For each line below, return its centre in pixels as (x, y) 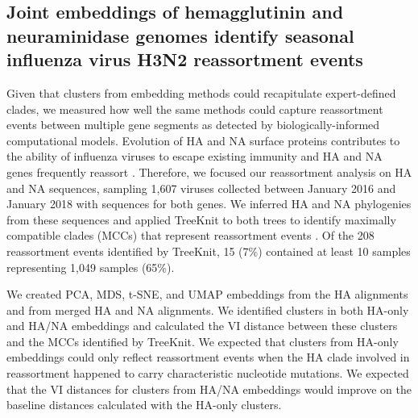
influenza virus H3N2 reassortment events (185, 59)
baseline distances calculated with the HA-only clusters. (144, 405)
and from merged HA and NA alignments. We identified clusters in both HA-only (208, 309)
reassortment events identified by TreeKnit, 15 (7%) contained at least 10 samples (209, 251)
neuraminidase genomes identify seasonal (180, 35)
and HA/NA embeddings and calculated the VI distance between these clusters (202, 326)
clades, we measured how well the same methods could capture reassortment (195, 109)
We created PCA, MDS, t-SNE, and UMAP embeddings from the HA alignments (207, 294)
